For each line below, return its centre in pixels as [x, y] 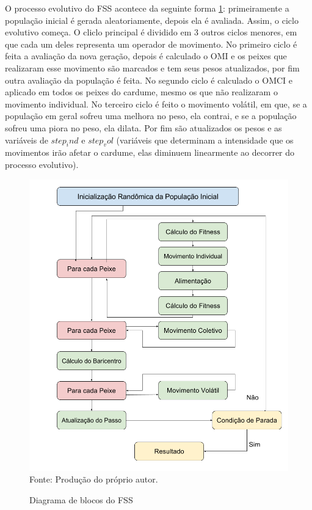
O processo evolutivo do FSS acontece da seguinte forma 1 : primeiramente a [147, 8]
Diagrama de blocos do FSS [81, 499]
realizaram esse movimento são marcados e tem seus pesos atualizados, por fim [152, 67]
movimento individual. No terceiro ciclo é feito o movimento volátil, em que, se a [156, 104]
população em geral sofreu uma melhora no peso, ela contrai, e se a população [151, 116]
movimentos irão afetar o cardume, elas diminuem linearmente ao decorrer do [150, 152]
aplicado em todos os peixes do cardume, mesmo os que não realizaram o [141, 92]
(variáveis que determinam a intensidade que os [205, 140]
